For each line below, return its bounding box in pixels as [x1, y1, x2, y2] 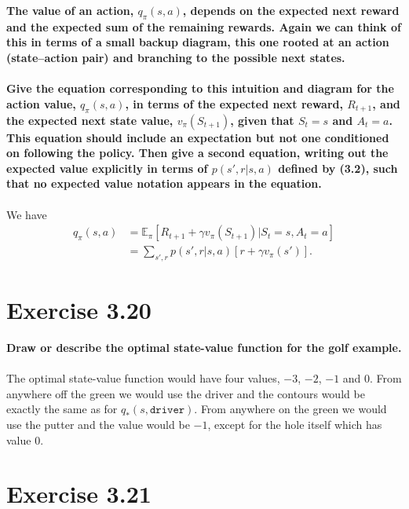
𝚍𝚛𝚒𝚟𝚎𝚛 [149, 405, 185, 416]
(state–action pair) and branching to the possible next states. [6, 49, 345, 65]
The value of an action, [6, 2, 134, 18]
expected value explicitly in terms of [6, 159, 208, 176]
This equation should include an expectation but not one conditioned [6, 129, 389, 145]
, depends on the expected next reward [182, 2, 400, 18]
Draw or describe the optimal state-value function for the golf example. [6, 339, 402, 356]
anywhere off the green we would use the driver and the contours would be [6, 385, 365, 401]
